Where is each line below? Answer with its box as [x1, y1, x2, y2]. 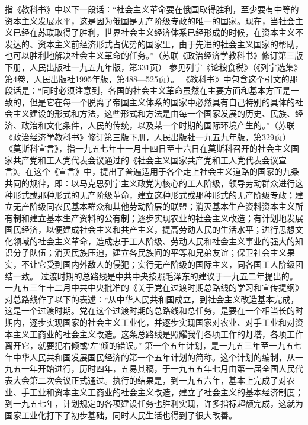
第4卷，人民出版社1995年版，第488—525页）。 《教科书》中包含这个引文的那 [5, 72, 298, 85]
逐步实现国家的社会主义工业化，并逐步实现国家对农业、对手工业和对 [29, 316, 295, 329]
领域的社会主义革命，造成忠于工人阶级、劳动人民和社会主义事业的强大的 [12, 234, 295, 247]
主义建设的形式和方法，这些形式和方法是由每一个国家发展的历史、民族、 [12, 107, 295, 120]
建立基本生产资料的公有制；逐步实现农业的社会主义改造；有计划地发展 [29, 211, 303, 224]
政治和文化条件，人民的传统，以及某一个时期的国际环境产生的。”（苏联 [21, 118, 295, 131]
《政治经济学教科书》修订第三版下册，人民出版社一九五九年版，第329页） [5, 130, 291, 143]
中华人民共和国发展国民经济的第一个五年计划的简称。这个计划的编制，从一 [12, 350, 303, 363]
